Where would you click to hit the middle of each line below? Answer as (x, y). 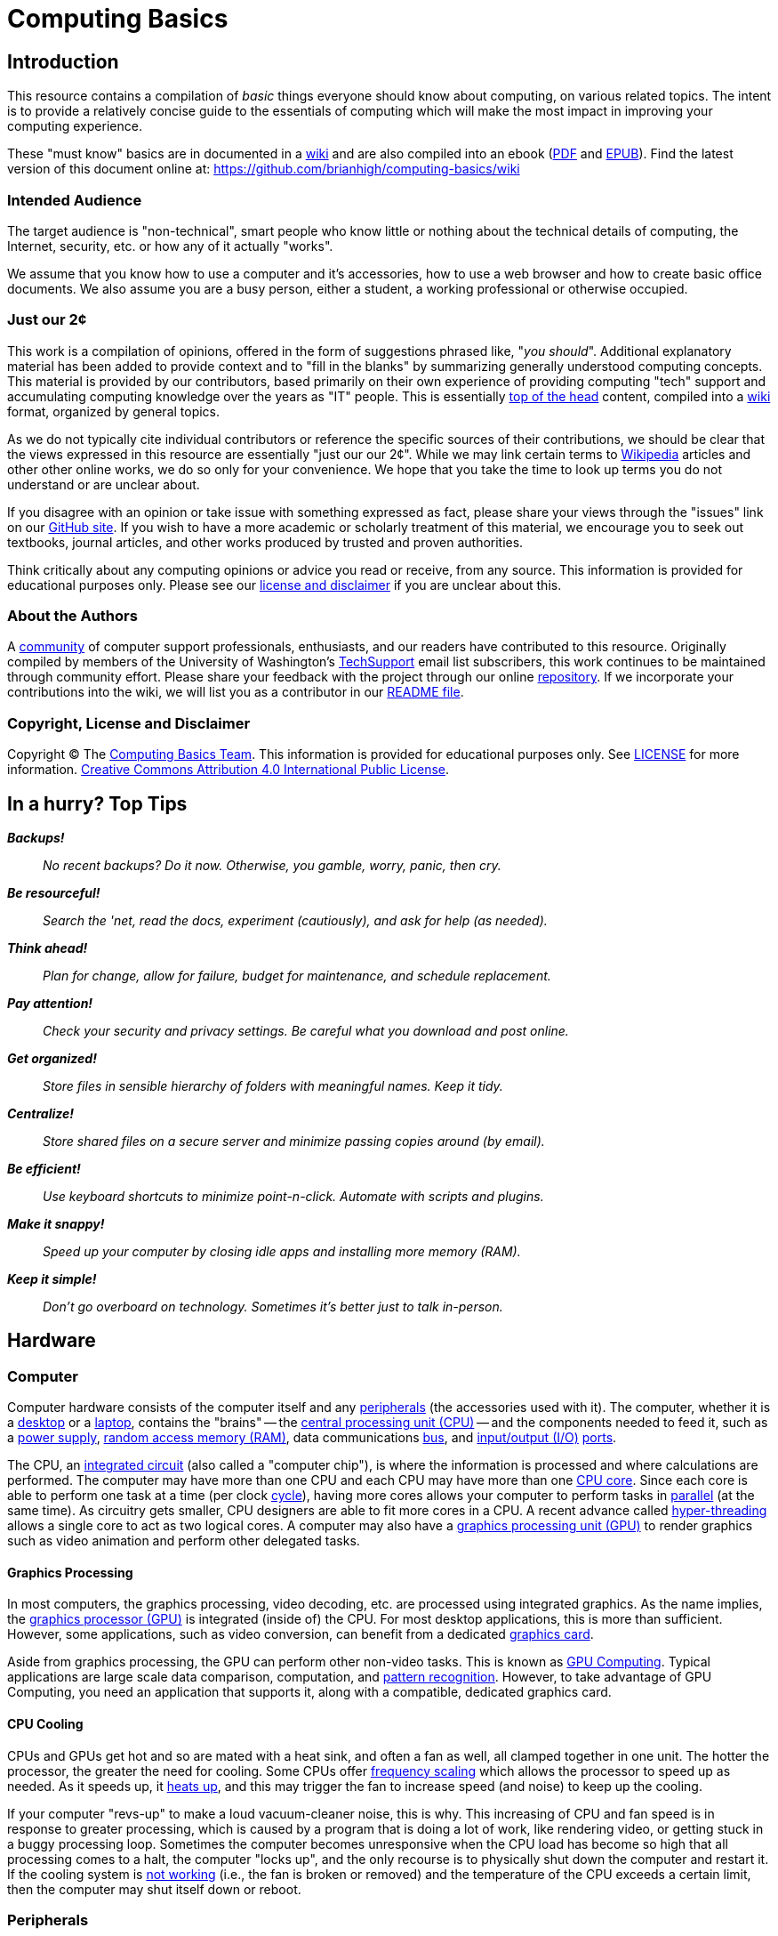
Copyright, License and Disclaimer (129, 723)
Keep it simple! (52, 1279)
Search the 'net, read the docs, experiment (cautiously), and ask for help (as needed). (295, 921)
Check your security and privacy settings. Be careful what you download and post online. (306, 1031)
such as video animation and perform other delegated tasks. (184, 1541)
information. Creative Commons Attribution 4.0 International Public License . (229, 770)
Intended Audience (75, 200)
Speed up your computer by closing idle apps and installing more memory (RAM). (282, 1252)
